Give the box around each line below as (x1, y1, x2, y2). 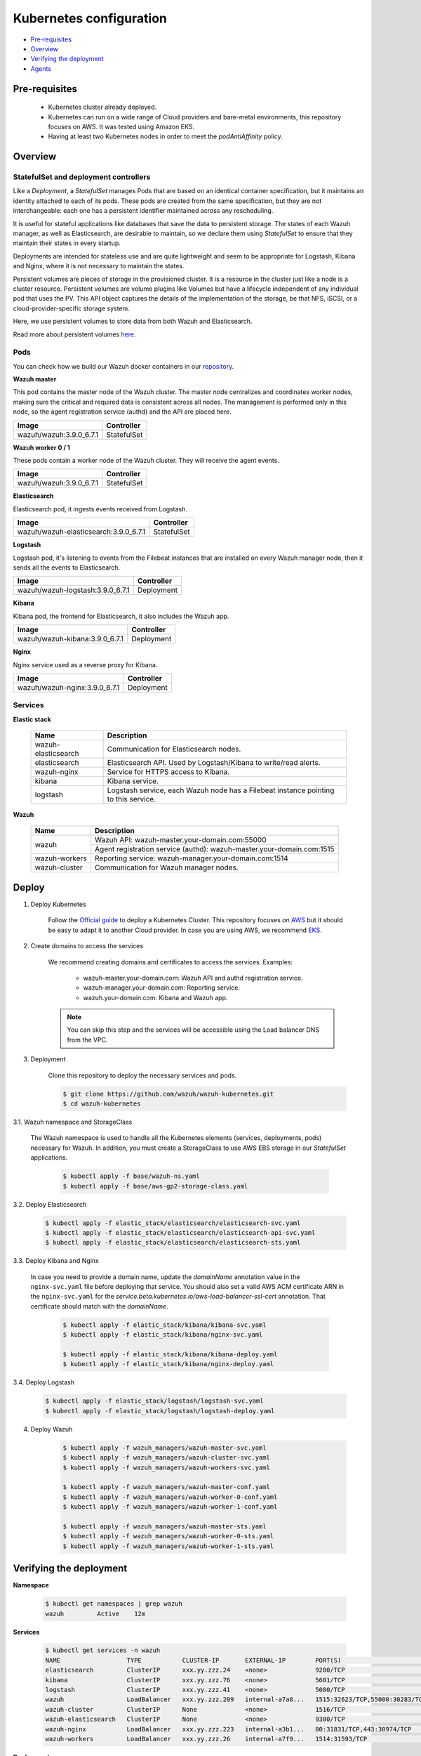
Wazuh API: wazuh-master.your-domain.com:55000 (95, 835, 267, 845)
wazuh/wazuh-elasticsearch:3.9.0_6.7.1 (17, 527, 146, 537)
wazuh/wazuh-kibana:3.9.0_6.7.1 (17, 634, 124, 644)
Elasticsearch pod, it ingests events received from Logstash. (13, 504, 187, 513)
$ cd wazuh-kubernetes (62, 1100, 141, 1108)
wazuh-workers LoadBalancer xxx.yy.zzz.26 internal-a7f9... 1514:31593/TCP (45, 1735, 368, 1743)
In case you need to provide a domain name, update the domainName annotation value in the (30, 1272, 300, 1281)
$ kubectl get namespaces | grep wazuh (45, 1600, 182, 1608)
